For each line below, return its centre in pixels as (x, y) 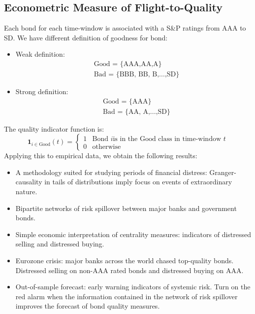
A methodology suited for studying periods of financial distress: (111, 172)
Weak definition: (40, 54)
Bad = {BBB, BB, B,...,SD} (137, 75)
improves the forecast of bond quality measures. (88, 306)
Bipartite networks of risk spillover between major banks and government (126, 208)
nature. (26, 192)
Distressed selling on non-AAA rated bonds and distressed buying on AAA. (129, 270)
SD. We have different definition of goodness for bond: (86, 37)
